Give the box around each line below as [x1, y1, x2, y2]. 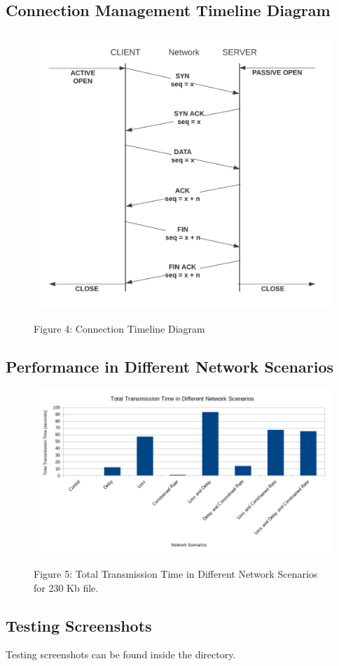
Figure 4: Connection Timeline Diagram [34, 321, 205, 335]
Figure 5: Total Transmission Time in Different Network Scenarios [34, 566, 318, 581]
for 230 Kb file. [34, 580, 99, 595]
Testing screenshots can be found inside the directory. [6, 647, 236, 662]
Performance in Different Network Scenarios [6, 355, 334, 377]
